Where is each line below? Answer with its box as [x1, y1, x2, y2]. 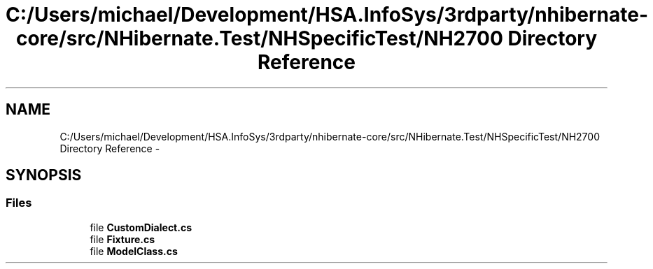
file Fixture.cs [90, 233, 155, 245]
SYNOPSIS [6, 166, 82, 184]
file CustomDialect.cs [90, 221, 192, 233]
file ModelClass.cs [90, 245, 178, 257]
